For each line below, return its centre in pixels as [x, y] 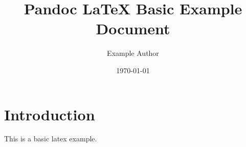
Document [133, 28]
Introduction [50, 114]
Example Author [133, 53]
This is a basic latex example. [51, 139]
